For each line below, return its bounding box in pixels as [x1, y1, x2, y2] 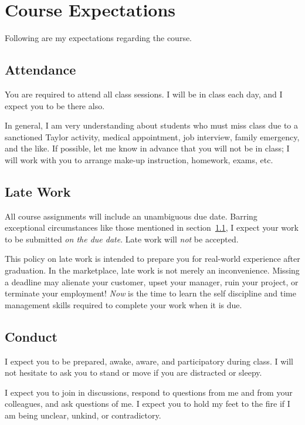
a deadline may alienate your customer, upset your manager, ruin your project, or [5, 275, 299, 288]
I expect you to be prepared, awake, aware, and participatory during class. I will [5, 355, 293, 367]
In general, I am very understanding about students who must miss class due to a [5, 119, 299, 131]
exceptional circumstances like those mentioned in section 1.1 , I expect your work [5, 221, 299, 234]
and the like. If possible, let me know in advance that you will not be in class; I [5, 142, 290, 154]
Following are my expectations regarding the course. [5, 32, 192, 44]
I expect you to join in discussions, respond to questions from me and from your [5, 386, 293, 398]
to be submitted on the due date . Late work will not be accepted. [5, 232, 239, 245]
